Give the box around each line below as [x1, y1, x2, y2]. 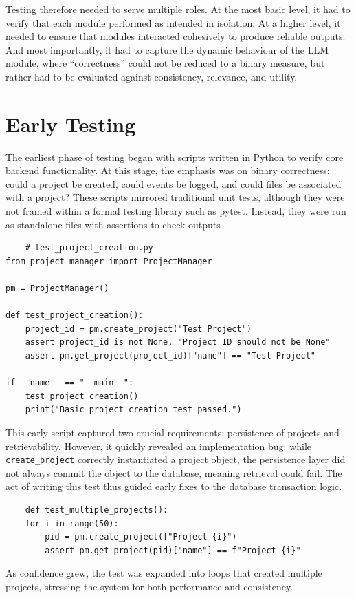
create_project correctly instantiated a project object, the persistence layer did [5, 452, 346, 467]
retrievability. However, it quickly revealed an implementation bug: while [5, 438, 312, 453]
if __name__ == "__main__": [5, 378, 134, 388]
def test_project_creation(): [5, 310, 144, 321]
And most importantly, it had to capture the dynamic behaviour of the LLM [5, 42, 329, 56]
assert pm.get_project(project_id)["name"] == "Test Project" [25, 351, 316, 361]
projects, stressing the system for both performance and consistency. [5, 579, 293, 593]
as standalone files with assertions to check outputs [5, 217, 221, 231]
